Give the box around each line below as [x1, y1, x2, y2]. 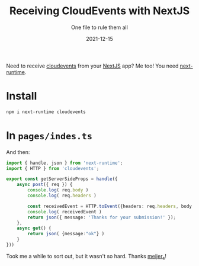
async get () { [17, 225, 52, 232]
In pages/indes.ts [6, 129, 93, 142]
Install [6, 89, 37, 103]
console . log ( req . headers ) [27, 193, 97, 199]
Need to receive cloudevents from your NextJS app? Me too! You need [6, 62, 179, 69]
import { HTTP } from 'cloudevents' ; [6, 165, 99, 171]
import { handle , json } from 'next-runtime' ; [6, 160, 123, 166]
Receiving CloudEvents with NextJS [9, 4, 190, 18]
